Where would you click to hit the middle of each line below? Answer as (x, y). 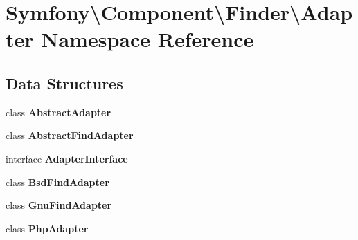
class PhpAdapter (47, 228)
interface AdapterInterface (67, 158)
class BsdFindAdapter (57, 182)
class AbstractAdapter (59, 112)
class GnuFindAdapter (59, 205)
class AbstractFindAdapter (70, 135)
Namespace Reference (147, 39)
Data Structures (64, 83)
